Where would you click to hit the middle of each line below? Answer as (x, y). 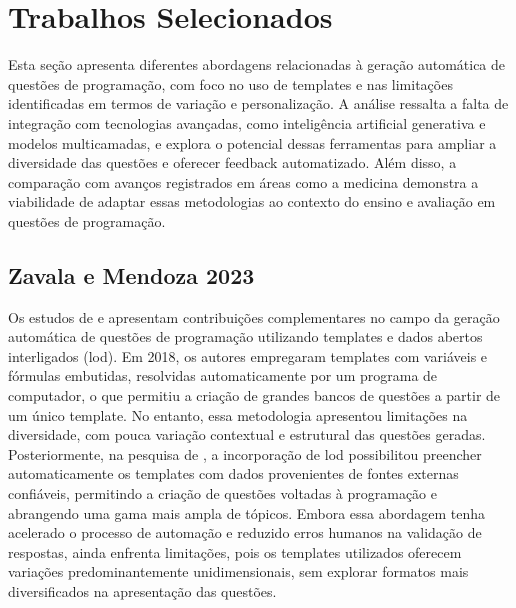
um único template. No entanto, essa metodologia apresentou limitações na (238, 414)
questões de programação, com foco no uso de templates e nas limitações (230, 83)
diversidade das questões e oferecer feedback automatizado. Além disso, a (232, 162)
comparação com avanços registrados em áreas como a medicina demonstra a (243, 181)
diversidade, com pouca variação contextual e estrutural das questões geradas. (247, 434)
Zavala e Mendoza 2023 (131, 274)
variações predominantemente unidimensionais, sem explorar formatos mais (238, 571)
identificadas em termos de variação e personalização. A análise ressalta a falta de (258, 103)
